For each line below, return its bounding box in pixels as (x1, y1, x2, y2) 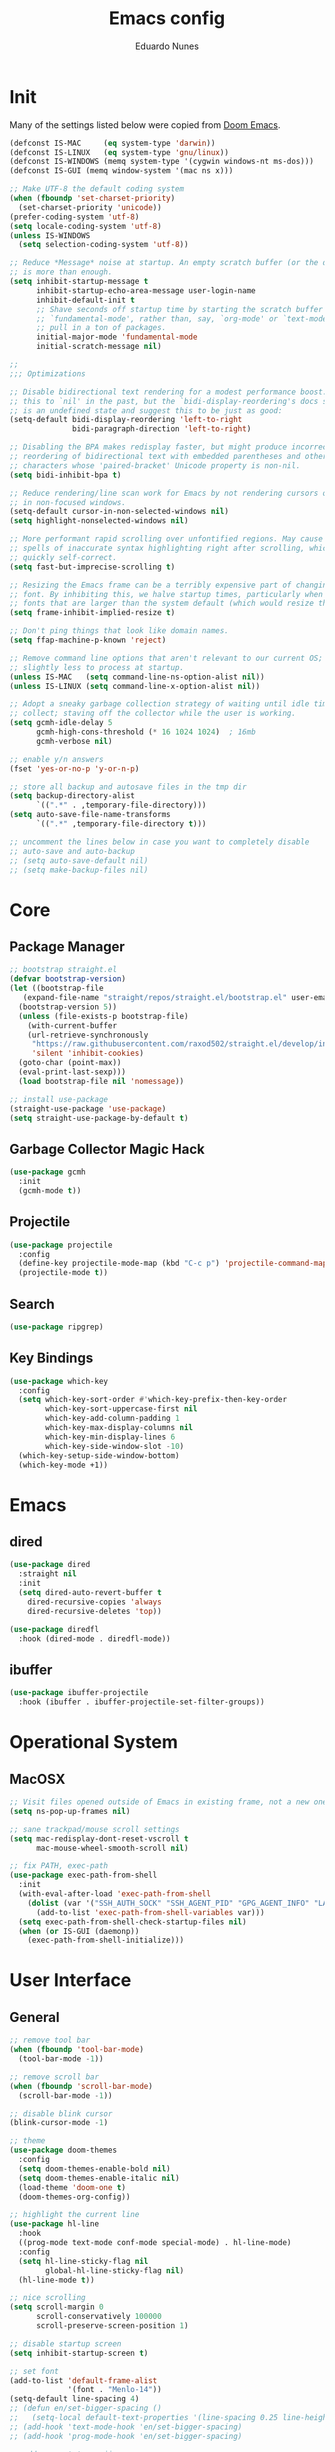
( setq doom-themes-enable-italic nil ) (18, 2173, 181, 2183)
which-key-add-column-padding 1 (45, 1413, 181, 1424)
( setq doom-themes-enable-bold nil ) (18, 2163, 171, 2174)
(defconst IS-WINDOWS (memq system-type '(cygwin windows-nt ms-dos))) (9, 157, 314, 167)
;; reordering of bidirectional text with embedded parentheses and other (9, 452, 328, 462)
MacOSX (9, 1770, 66, 1787)
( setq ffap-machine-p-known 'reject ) (9, 635, 167, 646)
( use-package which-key (9, 1376, 109, 1386)
